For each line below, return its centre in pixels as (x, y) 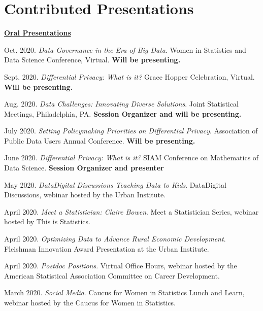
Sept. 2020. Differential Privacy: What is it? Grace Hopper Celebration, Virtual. (129, 76)
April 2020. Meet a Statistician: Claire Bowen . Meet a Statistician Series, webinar (131, 211)
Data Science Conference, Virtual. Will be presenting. (92, 60)
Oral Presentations (38, 33)
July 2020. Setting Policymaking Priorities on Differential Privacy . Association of (131, 131)
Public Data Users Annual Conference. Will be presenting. (100, 140)
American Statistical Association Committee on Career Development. (112, 275)
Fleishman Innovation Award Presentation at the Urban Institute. (107, 248)
